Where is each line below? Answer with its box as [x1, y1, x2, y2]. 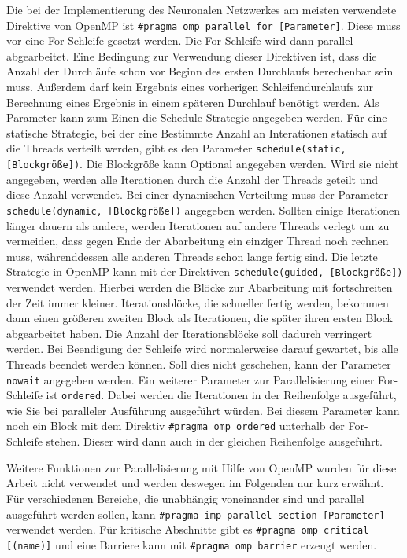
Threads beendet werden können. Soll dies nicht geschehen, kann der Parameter [6, 355, 391, 372]
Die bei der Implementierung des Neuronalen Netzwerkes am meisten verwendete [6, 2, 397, 17]
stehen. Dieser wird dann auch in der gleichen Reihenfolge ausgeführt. [46, 433, 383, 450]
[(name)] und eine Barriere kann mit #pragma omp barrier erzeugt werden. [6, 536, 377, 552]
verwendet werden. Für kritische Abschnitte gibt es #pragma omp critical [6, 521, 369, 538]
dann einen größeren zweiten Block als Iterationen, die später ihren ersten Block [6, 310, 393, 326]
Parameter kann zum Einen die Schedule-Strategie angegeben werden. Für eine [6, 109, 387, 126]
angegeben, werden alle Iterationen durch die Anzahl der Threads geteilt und [6, 171, 379, 187]
